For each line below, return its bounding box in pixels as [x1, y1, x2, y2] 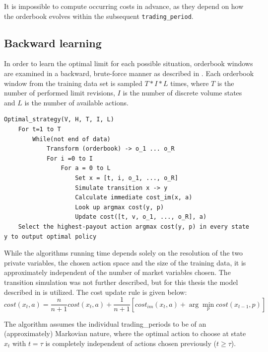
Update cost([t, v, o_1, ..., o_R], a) [75, 213, 207, 221]
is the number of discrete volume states [123, 88, 242, 98]
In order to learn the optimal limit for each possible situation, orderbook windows [4, 58, 253, 69]
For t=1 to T [18, 126, 61, 133]
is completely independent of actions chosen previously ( [45, 338, 216, 348]
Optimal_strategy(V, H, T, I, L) [4, 116, 114, 123]
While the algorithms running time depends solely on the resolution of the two [4, 248, 243, 258]
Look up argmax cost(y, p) [75, 203, 164, 211]
